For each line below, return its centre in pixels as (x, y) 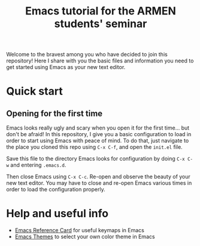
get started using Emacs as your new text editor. (66, 67)
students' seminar (101, 24)
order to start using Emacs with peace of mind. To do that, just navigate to (98, 141)
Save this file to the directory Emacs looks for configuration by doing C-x (96, 159)
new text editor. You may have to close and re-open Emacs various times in (99, 183)
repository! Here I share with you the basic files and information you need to (100, 61)
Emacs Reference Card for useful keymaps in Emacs (80, 230)
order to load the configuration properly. (56, 190)
